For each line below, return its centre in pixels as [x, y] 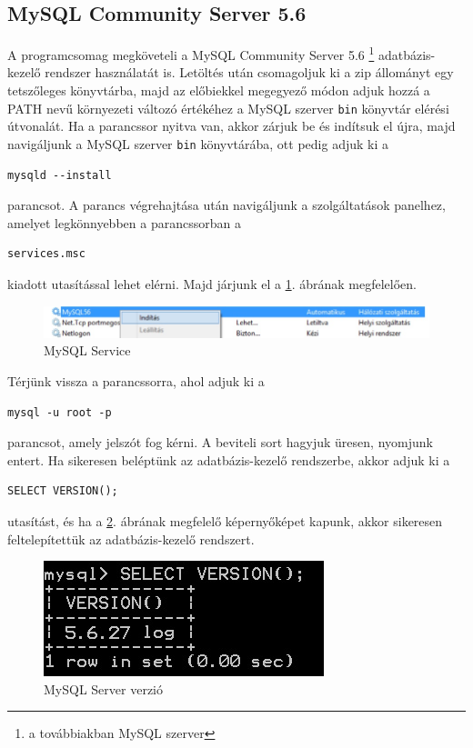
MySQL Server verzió [103, 688]
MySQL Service [87, 350]
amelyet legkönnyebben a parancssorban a [124, 222]
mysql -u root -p [60, 412]
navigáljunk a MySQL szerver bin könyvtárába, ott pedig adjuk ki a [198, 143]
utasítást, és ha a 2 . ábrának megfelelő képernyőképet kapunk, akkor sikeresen [225, 521]
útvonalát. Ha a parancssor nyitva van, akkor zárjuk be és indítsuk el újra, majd [231, 126]
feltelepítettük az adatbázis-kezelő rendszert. [131, 539]
